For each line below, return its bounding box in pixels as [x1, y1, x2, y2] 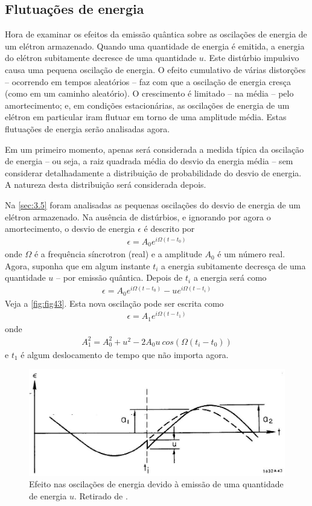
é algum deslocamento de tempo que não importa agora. [21, 348, 229, 360]
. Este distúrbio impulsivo [203, 51, 299, 64]
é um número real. [217, 248, 285, 260]
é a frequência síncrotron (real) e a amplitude [34, 248, 202, 260]
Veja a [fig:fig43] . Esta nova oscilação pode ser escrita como [5, 296, 224, 309]
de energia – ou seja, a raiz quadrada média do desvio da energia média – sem [5, 155, 293, 167]
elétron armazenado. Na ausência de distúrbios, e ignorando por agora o [5, 210, 271, 223]
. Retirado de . [74, 489, 128, 502]
